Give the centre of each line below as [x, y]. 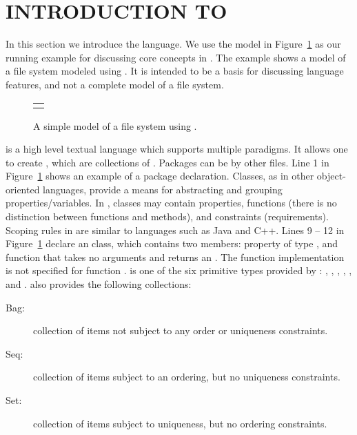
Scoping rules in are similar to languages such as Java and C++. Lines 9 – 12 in [175, 230]
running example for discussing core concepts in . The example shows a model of [176, 57]
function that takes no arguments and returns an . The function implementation [175, 257]
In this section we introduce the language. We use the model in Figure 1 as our [173, 44]
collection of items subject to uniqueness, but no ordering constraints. [180, 423]
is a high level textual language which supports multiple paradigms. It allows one [177, 149]
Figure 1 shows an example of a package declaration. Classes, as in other [160, 176]
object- [331, 176]
